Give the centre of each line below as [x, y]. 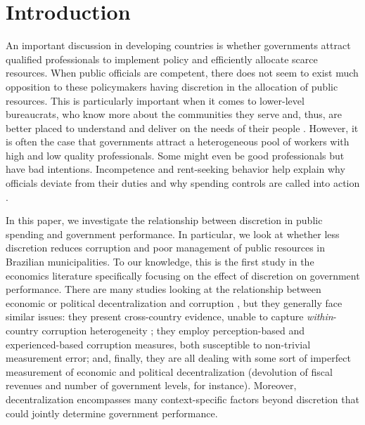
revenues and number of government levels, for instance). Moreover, [151, 385]
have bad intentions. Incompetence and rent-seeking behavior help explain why [175, 169]
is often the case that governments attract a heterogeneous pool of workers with [178, 142]
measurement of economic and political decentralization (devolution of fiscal [169, 371]
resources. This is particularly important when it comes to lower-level [155, 100]
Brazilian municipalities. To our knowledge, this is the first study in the [160, 262]
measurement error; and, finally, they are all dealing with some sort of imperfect [178, 358]
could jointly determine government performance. [112, 413]
